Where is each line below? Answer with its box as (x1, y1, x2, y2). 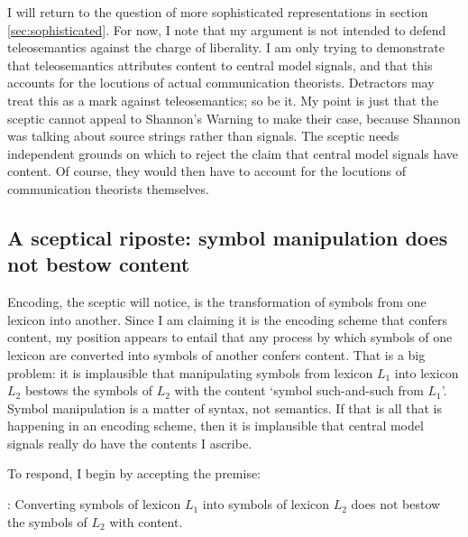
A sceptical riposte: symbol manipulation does (7, 223, 448, 251)
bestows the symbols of (24, 381, 152, 400)
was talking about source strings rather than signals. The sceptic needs (7, 126, 399, 145)
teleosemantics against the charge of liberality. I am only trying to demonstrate (7, 38, 445, 57)
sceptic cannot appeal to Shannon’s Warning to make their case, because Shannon (7, 108, 461, 127)
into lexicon (394, 363, 459, 382)
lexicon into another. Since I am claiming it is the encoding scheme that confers (7, 310, 447, 329)
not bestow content (7, 250, 190, 278)
